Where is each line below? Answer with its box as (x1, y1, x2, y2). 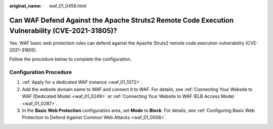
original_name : (9, 3, 42, 9)
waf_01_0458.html (49, 3, 87, 9)
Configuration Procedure (9, 69, 72, 76)
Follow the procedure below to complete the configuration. (9, 56, 132, 62)
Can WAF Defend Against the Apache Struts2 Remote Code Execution (9, 16, 234, 25)
